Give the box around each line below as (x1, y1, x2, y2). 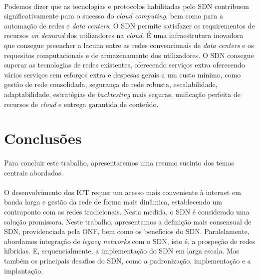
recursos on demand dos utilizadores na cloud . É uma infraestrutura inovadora (4, 30, 244, 40)
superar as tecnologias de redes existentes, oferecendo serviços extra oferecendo (4, 59, 245, 70)
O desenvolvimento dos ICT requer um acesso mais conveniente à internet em (4, 186, 241, 197)
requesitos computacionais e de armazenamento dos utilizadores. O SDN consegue (4, 49, 254, 60)
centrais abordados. (4, 167, 63, 177)
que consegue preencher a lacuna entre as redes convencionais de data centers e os (4, 39, 254, 50)
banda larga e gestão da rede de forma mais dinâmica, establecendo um (4, 196, 223, 207)
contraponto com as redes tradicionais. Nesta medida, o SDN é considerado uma (4, 206, 250, 217)
